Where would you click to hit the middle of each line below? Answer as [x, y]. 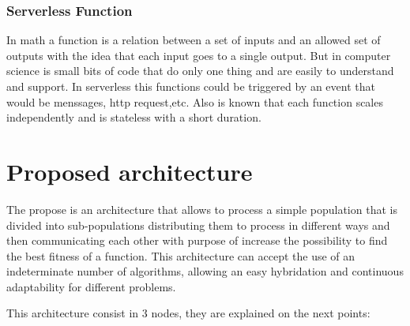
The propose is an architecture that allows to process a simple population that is [202, 209]
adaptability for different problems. [91, 286]
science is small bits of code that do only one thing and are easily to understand [200, 71]
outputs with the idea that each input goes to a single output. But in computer [199, 55]
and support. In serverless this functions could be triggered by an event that [191, 86]
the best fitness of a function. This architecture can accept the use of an [181, 255]
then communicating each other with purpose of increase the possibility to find [197, 240]
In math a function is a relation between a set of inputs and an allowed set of [194, 40]
